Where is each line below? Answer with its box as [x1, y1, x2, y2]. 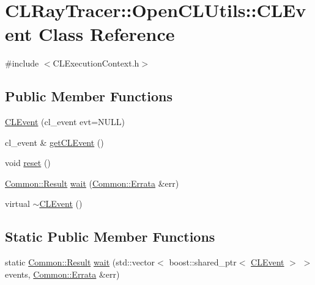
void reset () [5, 156, 51, 169]
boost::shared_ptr [169, 256, 237, 269]
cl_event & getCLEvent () [5, 135, 104, 148]
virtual [5, 197, 30, 210]
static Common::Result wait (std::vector [5, 256, 155, 269]
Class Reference [38, 21, 175, 46]
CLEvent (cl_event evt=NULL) [5, 115, 125, 128]
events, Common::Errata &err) [5, 267, 120, 280]
